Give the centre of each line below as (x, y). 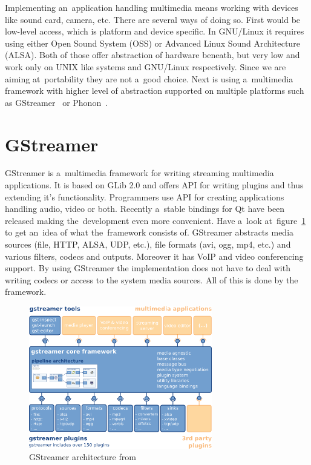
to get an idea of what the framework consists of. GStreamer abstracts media (149, 232)
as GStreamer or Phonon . (57, 102)
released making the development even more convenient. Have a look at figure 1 (155, 220)
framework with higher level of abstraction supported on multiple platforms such (155, 91)
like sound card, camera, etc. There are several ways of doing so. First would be (153, 19)
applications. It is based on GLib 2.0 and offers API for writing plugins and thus (154, 185)
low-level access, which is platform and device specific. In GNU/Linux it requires (155, 31)
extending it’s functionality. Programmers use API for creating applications (145, 196)
